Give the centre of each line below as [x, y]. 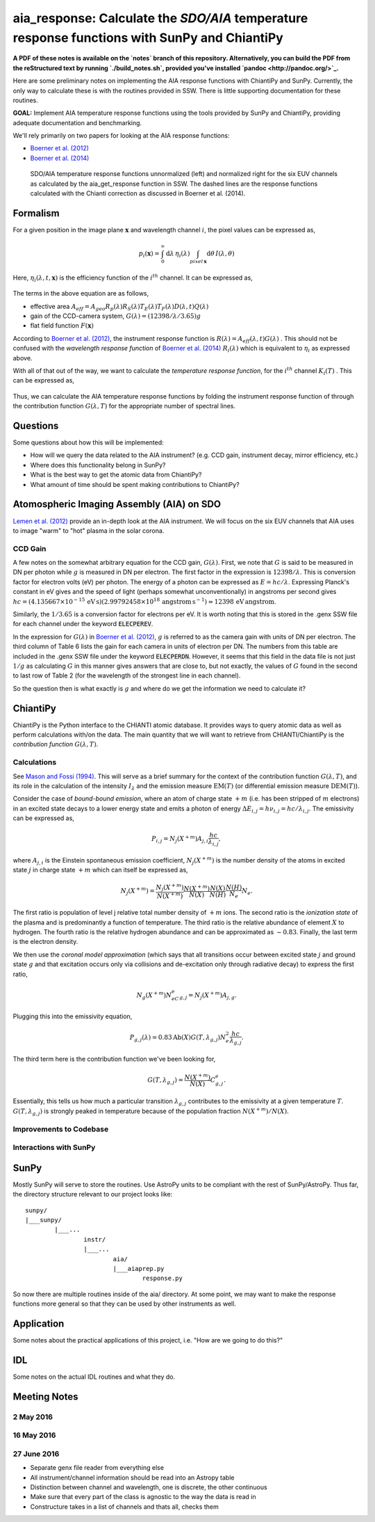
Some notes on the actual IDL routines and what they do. [94, 1377]
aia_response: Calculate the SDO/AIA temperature [160, 18]
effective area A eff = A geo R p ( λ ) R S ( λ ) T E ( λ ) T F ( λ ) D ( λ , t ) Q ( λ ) [119, 307]
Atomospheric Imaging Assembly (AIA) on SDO [117, 504]
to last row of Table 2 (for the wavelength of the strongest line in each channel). [127, 675]
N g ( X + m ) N [154, 995]
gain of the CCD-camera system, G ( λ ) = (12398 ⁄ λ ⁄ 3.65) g [116, 316]
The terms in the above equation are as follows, [81, 294]
